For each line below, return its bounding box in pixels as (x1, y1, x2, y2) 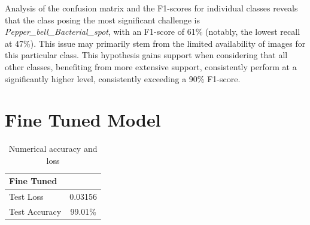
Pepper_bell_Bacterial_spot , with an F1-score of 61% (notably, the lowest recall (5, 25, 300, 38)
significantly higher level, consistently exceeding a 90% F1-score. (5, 72, 241, 85)
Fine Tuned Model (5, 107, 161, 132)
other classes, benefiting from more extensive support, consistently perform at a (5, 60, 297, 73)
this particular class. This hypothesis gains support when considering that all (5, 49, 288, 61)
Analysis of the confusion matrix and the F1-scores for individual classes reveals (5, 2, 298, 14)
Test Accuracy (9, 205, 62, 218)
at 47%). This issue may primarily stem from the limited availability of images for (5, 37, 306, 49)
